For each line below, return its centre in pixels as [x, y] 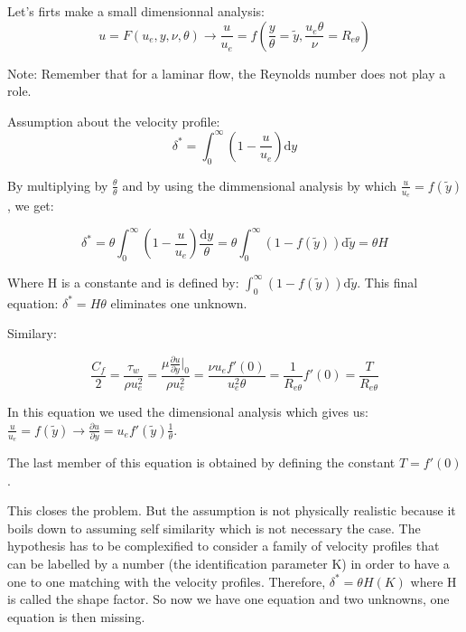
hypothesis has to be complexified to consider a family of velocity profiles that [224, 546]
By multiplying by [58, 185]
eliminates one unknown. [179, 302]
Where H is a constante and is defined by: [123, 282]
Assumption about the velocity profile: [114, 121]
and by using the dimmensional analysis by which [260, 185]
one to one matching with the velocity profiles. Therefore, [167, 581]
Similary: [32, 333]
